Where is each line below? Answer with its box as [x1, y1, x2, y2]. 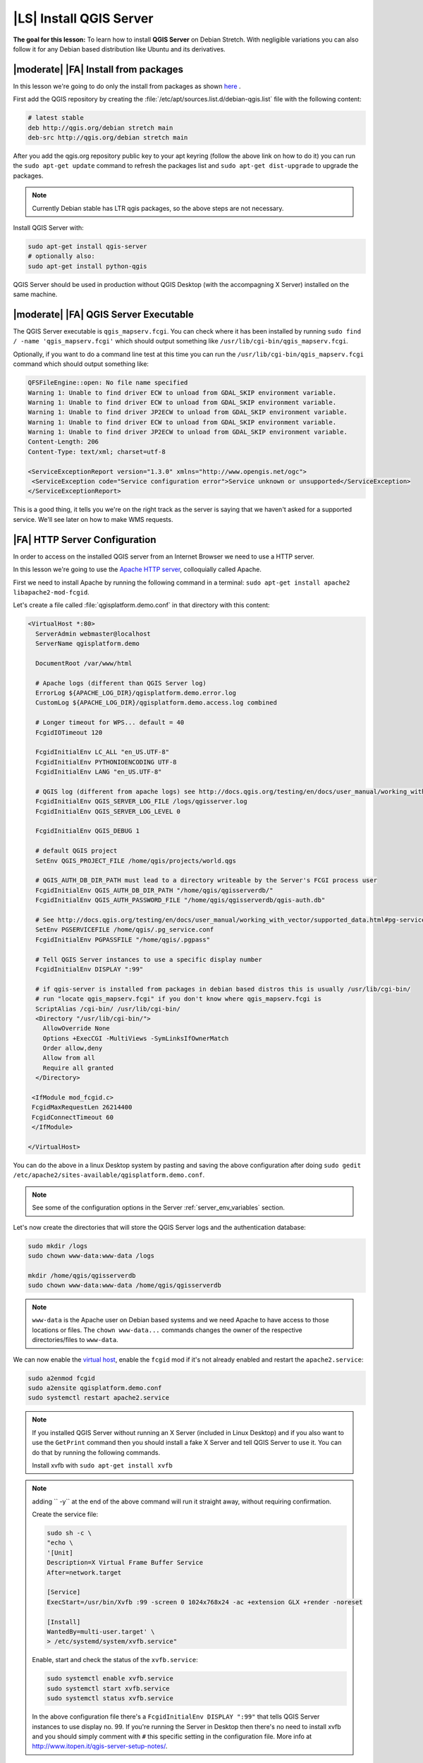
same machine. [13, 290, 58, 299]
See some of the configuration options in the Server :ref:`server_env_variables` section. [32, 1203, 285, 1212]
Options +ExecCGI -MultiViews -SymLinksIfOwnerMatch [42, 1034, 229, 1042]
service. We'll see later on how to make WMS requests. [13, 515, 173, 523]
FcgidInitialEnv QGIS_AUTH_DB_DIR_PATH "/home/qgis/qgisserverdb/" [35, 886, 274, 894]
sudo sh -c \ [47, 1529, 92, 1537]
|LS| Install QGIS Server [13, 11, 154, 26]
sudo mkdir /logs [27, 1242, 88, 1250]
